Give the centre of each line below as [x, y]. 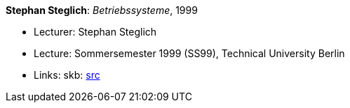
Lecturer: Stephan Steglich [95, 32]
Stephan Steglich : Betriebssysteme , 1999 [102, 10]
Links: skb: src [67, 75]
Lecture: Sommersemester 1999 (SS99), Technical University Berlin [189, 53]
